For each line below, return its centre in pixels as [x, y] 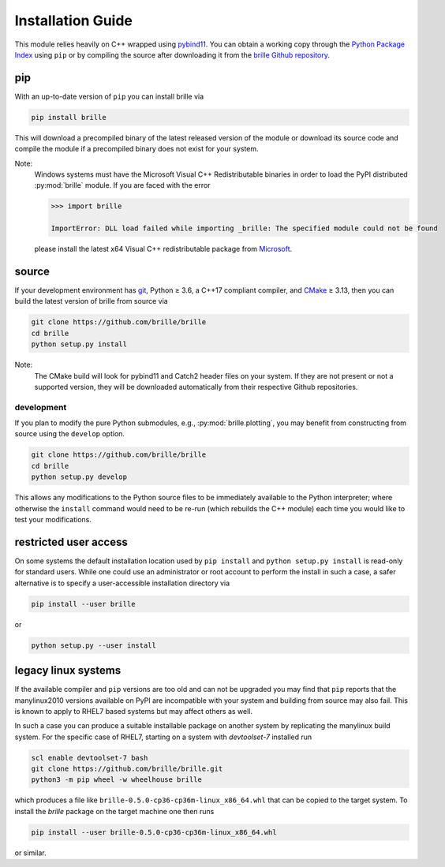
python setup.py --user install [94, 645]
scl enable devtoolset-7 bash [90, 758]
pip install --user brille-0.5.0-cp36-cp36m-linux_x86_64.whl [154, 832]
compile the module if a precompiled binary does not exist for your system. [137, 149]
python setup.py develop [79, 477]
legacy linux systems [68, 671]
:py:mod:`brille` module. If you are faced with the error [122, 185]
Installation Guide [74, 21]
